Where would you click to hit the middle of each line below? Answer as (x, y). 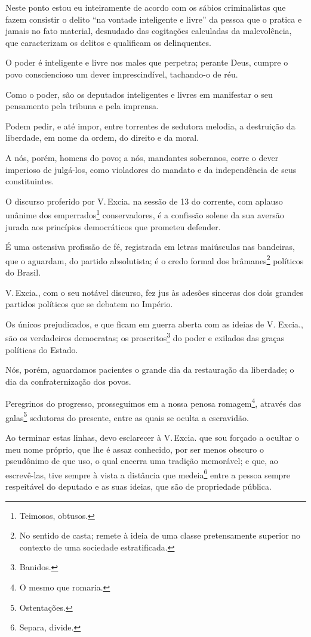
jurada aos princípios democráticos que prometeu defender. (113, 226)
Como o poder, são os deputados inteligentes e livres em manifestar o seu (139, 94)
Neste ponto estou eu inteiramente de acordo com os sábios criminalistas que (146, 7)
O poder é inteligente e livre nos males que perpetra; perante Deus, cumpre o (147, 62)
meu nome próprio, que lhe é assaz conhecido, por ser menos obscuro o (135, 449)
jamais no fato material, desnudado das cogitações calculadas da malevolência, (149, 31)
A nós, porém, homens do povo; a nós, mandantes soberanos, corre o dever (142, 157)
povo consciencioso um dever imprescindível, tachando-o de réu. (122, 74)
